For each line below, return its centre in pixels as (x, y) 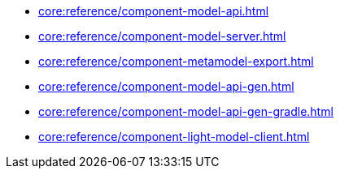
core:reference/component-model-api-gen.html (166, 86)
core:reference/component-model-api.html (154, 11)
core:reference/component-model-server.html (162, 36)
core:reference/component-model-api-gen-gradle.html (186, 111)
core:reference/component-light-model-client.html (174, 137)
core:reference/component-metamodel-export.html (176, 61)
